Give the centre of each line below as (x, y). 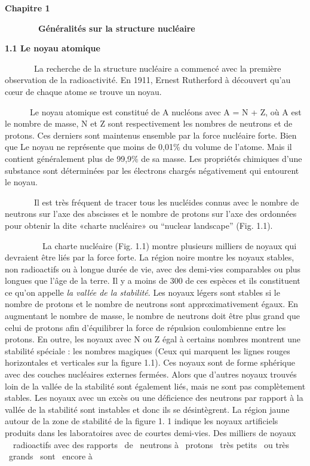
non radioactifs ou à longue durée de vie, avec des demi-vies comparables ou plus (153, 269)
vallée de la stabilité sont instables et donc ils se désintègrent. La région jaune (147, 409)
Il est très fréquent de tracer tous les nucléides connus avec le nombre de (166, 202)
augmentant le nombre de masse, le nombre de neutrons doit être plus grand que (152, 316)
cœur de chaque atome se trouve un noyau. (83, 91)
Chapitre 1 (27, 8)
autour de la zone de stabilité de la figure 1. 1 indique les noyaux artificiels (142, 421)
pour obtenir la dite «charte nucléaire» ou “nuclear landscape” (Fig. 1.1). (139, 225)
